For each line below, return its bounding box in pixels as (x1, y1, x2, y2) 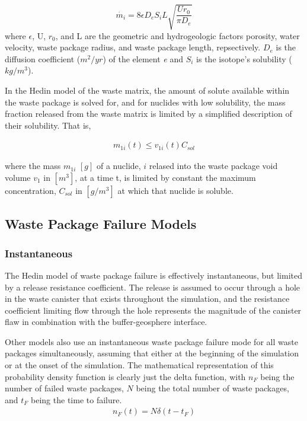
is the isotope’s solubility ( (196, 52, 292, 65)
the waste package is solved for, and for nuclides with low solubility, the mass (5, 95, 286, 108)
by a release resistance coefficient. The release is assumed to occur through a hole (5, 280, 300, 293)
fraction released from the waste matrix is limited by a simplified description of (5, 107, 292, 120)
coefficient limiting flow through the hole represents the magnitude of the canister (5, 304, 302, 316)
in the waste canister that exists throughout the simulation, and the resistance (5, 292, 290, 305)
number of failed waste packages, (5, 382, 124, 394)
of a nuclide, (97, 160, 141, 172)
